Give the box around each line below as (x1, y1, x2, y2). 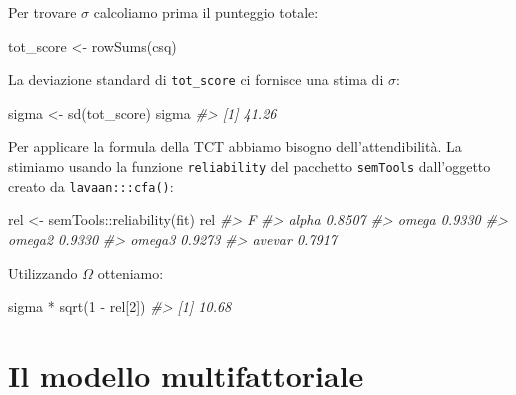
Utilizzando (8, 262, 78, 283)
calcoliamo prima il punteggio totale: (93, 2, 319, 22)
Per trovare (8, 2, 77, 22)
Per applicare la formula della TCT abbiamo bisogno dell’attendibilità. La (8, 136, 462, 157)
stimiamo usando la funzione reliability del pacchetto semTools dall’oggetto (8, 156, 491, 177)
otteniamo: (97, 262, 164, 283)
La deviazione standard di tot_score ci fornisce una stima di (8, 69, 384, 90)
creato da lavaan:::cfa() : (8, 175, 174, 196)
